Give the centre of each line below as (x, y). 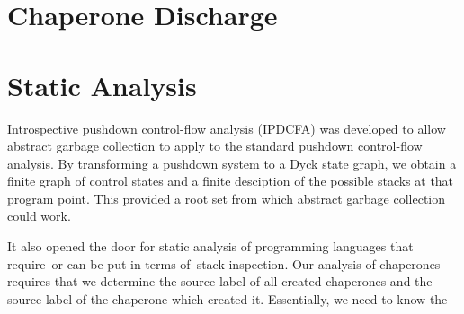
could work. (39, 216)
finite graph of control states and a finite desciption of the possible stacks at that (231, 181)
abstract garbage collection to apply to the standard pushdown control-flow (215, 146)
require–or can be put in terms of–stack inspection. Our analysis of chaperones (224, 263)
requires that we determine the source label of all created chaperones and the (220, 281)
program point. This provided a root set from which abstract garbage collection (227, 198)
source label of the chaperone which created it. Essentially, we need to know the (228, 298)
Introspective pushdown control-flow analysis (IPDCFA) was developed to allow (227, 128)
